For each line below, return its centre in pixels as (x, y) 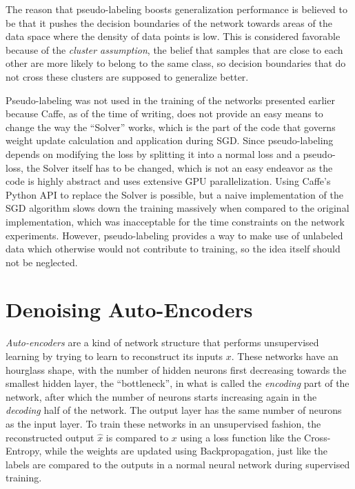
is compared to (137, 437)
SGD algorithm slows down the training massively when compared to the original (177, 208)
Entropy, (24, 451)
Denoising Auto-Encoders (129, 309)
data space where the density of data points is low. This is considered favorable (173, 36)
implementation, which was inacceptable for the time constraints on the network (175, 221)
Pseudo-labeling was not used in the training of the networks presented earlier (170, 100)
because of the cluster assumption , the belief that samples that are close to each (174, 49)
